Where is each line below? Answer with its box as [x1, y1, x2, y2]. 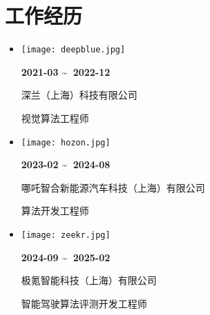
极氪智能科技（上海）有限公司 [21, 273, 157, 287]
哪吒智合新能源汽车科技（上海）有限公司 [21, 180, 205, 194]
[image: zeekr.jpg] [21, 230, 111, 240]
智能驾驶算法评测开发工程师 [21, 296, 147, 310]
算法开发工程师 [21, 203, 89, 218]
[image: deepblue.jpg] [21, 45, 126, 55]
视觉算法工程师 [21, 110, 89, 125]
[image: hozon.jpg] [21, 137, 111, 148]
